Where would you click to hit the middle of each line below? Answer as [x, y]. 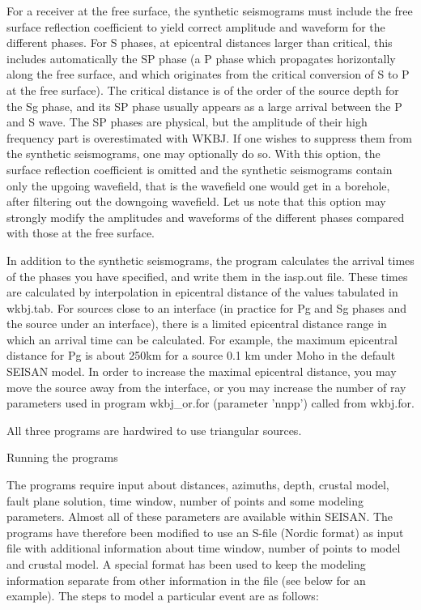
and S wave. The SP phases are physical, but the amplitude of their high [187, 122]
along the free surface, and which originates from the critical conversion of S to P [208, 74]
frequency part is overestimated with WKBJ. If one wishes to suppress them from [209, 137]
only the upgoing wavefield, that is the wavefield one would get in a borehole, [198, 185]
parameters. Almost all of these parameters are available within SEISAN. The [200, 516]
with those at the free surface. [81, 233]
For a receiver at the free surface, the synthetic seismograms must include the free [210, 11]
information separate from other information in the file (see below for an [186, 580]
